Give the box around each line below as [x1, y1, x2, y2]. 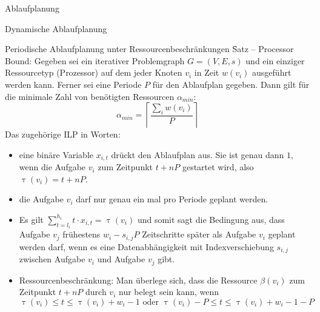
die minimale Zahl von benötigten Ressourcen [5, 90, 175, 102]
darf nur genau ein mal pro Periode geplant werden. [76, 193, 268, 205]
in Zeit [194, 66, 219, 79]
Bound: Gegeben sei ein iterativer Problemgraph [5, 54, 185, 67]
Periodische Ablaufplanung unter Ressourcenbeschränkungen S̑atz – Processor [5, 42, 294, 55]
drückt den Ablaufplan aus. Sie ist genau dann [111, 148, 284, 161]
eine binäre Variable [19, 148, 94, 161]
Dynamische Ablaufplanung [5, 22, 107, 35]
